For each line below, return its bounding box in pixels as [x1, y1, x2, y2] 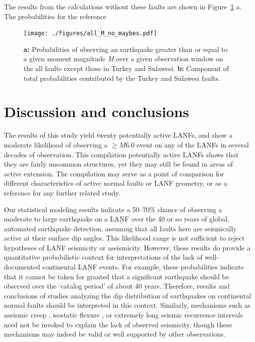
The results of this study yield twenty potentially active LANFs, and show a [4, 130, 232, 140]
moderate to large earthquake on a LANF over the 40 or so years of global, [4, 214, 229, 224]
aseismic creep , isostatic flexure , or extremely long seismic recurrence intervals [4, 310, 243, 320]
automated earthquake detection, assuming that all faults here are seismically [4, 223, 237, 233]
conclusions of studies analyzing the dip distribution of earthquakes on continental [4, 290, 251, 300]
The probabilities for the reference [4, 11, 106, 21]
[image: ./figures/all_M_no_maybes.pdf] [24, 30, 157, 37]
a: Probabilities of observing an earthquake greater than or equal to [24, 44, 228, 54]
